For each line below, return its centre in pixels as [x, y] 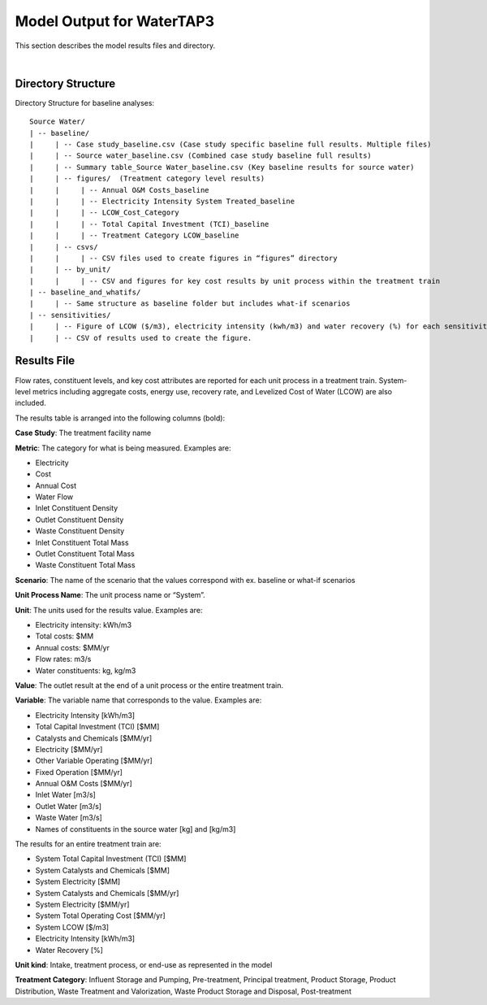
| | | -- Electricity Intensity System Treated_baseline [162, 201]
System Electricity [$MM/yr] [82, 904]
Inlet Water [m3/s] [66, 795]
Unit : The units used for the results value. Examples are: [109, 610]
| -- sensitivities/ [70, 315]
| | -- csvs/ [64, 247]
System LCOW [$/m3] [72, 927]
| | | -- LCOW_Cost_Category [105, 213]
